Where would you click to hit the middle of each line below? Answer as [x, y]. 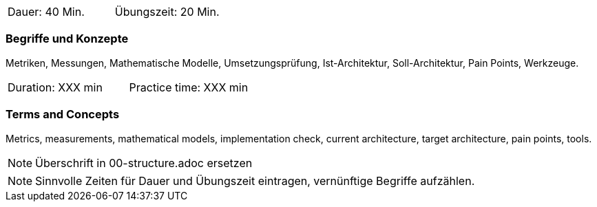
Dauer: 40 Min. [46, 12]
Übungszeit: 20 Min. [167, 12]
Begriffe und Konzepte [67, 39]
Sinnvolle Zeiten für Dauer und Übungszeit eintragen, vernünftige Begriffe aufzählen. [255, 181]
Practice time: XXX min [189, 87]
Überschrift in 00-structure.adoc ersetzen [144, 163]
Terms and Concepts [63, 115]
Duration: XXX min [55, 87]
